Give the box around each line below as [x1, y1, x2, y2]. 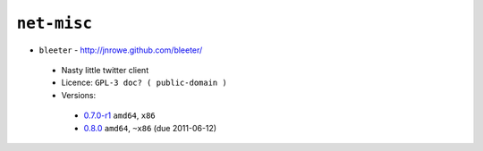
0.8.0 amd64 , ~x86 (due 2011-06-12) [83, 122, 217, 133]
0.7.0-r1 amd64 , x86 [83, 110, 156, 121]
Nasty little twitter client [61, 64, 149, 75]
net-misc [16, 13, 93, 33]
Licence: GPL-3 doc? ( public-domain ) [61, 77, 227, 88]
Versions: [61, 89, 97, 100]
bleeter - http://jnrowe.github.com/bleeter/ [38, 45, 203, 55]
